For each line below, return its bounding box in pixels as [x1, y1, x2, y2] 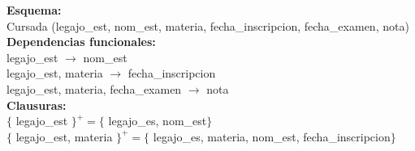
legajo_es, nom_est [108, 112, 207, 129]
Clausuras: [6, 96, 67, 113]
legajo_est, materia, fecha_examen [6, 80, 182, 97]
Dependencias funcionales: [6, 33, 156, 50]
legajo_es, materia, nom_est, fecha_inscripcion [153, 128, 391, 145]
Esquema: [6, 2, 62, 18]
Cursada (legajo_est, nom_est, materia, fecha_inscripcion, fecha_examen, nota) [6, 17, 409, 34]
